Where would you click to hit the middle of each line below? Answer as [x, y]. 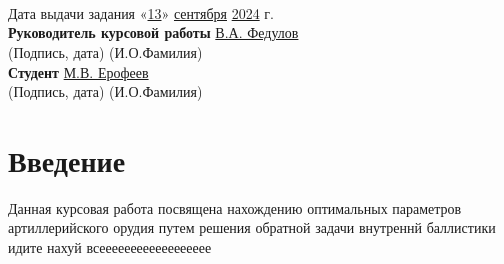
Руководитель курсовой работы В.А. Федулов [153, 32]
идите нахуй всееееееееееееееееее [110, 247]
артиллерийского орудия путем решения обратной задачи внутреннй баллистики [252, 227]
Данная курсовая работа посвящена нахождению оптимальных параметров [235, 207]
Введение [67, 159]
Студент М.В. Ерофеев [78, 71]
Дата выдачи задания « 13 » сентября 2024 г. [141, 12]
